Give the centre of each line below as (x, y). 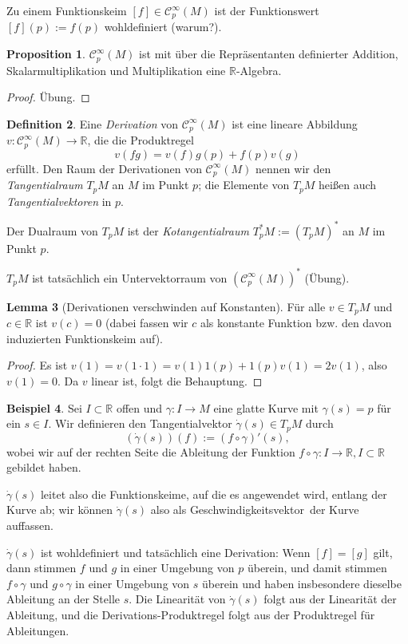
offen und (139, 407)
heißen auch (348, 185)
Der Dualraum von (52, 230)
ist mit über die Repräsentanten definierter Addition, (269, 54)
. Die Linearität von (177, 599)
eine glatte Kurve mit (266, 407)
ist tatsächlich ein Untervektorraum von (130, 277)
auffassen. (30, 525)
